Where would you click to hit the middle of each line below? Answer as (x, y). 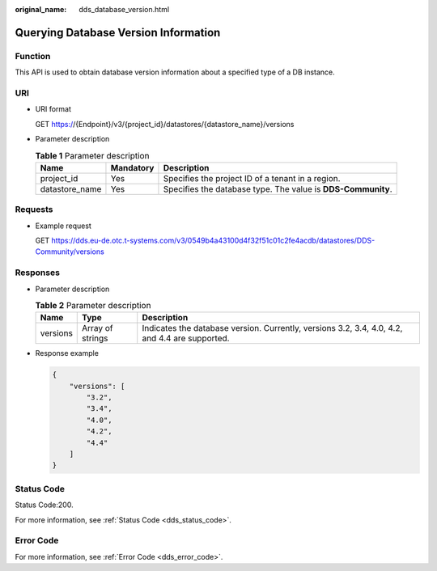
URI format (53, 109)
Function (33, 56)
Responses (38, 273)
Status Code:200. (44, 505)
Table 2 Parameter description (93, 306)
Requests (34, 209)
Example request (64, 226)
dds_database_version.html (124, 9)
